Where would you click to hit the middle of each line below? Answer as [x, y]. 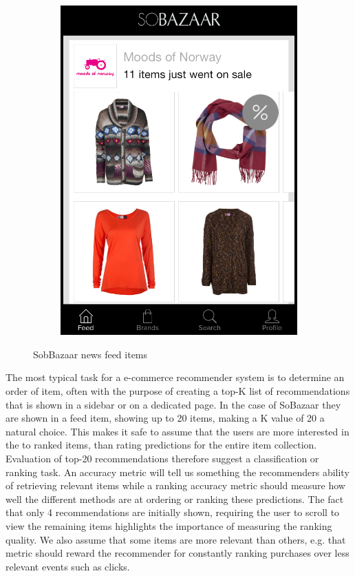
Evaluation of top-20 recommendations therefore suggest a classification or [162, 458]
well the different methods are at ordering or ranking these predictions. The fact [175, 498]
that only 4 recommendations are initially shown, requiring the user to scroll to [173, 512]
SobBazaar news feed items [90, 354]
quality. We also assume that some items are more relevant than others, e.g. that [176, 539]
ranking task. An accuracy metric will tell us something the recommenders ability [177, 472]
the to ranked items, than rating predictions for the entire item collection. [161, 445]
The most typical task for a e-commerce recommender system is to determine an [175, 377]
